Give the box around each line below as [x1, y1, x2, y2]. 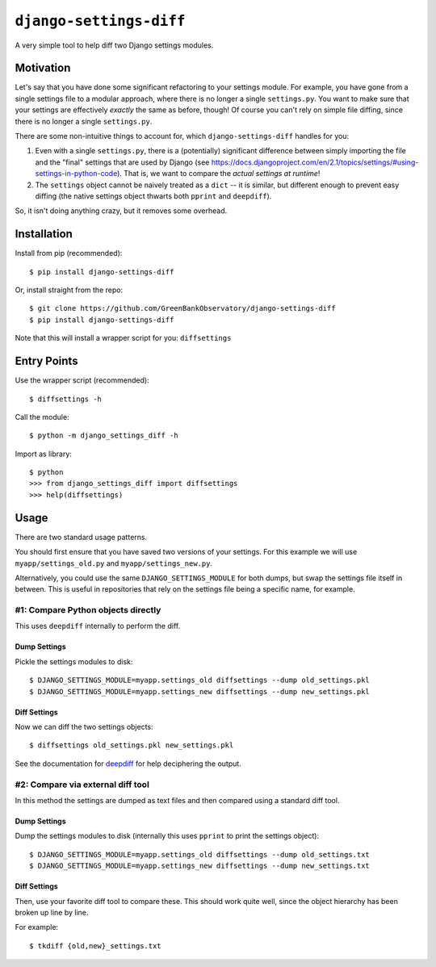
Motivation [15, 61, 71, 75]
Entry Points [15, 354, 78, 368]
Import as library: [15, 449, 73, 458]
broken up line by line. [15, 907, 89, 917]
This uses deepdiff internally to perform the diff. [15, 622, 181, 631]
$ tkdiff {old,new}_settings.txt [29, 941, 161, 950]
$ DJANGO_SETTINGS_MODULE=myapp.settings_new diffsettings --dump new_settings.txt [29, 861, 371, 871]
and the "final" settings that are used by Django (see [35, 157, 210, 167]
